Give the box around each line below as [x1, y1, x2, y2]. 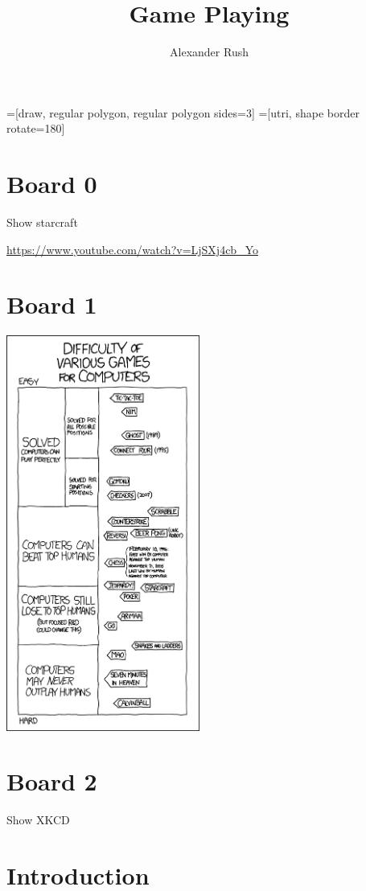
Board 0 [6, 167, 97, 200]
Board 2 [6, 765, 97, 798]
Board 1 [6, 288, 97, 321]
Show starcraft [6, 214, 78, 231]
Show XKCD [6, 811, 70, 828]
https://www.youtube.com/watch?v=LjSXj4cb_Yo [6, 240, 258, 257]
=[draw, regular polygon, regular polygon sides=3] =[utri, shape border [6, 104, 360, 121]
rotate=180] [6, 120, 65, 137]
